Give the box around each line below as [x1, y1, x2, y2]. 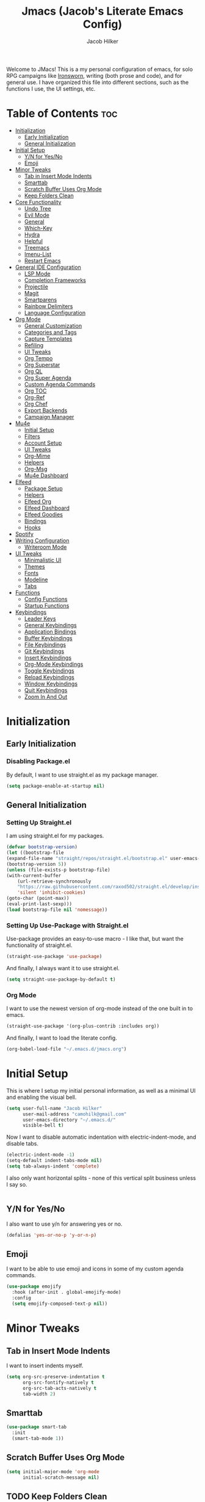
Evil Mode [24, 211, 50, 219]
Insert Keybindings [24, 654, 72, 661]
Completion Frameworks [24, 276, 87, 284]
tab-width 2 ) [22, 1391, 56, 1397]
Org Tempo [24, 354, 53, 362]
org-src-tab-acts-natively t [22, 1385, 97, 1391]
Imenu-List [24, 250, 52, 258]
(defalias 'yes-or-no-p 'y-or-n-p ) [6, 1232, 97, 1238]
